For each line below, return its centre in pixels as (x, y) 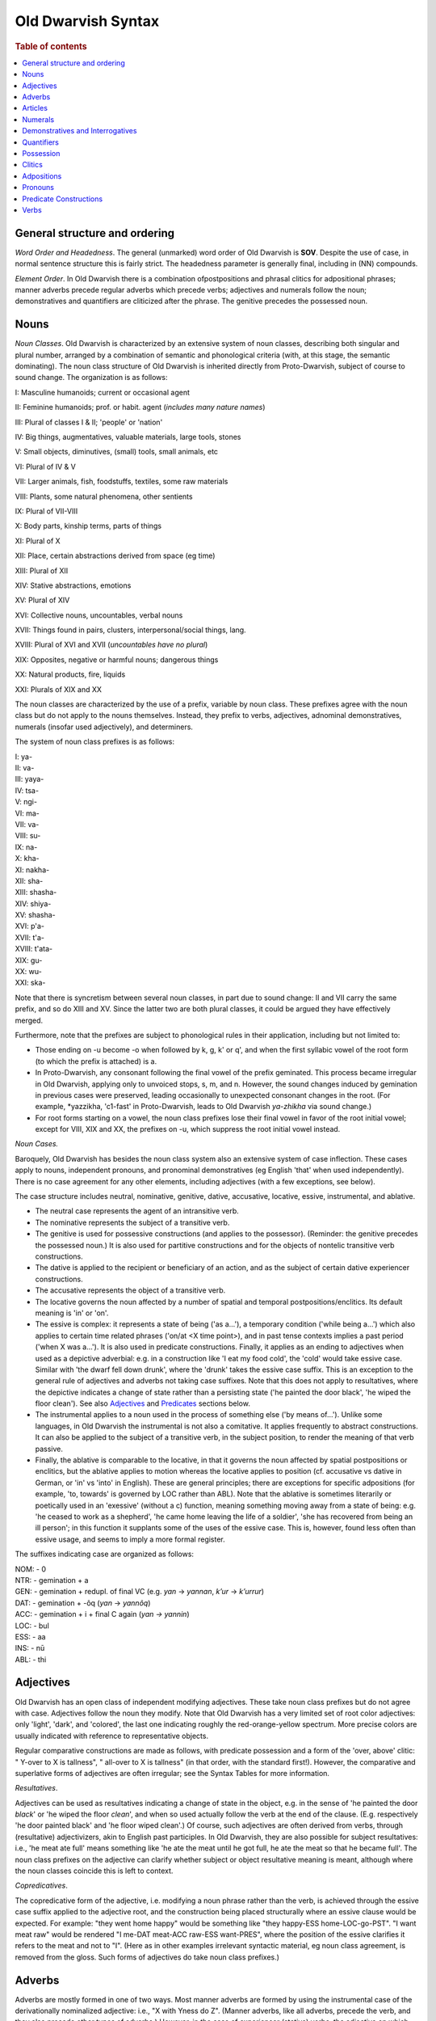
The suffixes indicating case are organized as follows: (104, 1554)
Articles (35, 108)
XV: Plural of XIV (42, 600)
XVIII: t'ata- (34, 949)
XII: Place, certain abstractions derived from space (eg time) (115, 556)
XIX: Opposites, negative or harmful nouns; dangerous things (117, 660)
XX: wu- (28, 972)
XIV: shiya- (33, 903)
